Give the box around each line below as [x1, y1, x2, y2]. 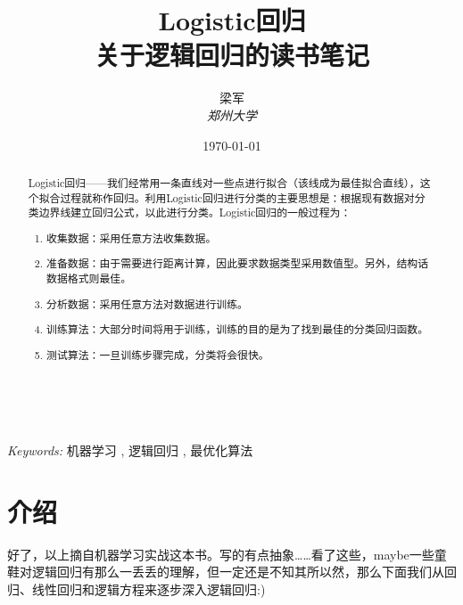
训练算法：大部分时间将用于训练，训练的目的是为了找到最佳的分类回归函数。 [46, 322, 429, 337]
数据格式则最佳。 [46, 270, 132, 285]
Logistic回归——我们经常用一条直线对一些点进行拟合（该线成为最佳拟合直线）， [28, 175, 420, 190]
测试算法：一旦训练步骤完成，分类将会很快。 [46, 347, 269, 362]
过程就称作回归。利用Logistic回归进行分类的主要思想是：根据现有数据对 [60, 190, 415, 205]
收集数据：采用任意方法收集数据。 [46, 230, 217, 245]
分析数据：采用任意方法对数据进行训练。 [46, 296, 248, 311]
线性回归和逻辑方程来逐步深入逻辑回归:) [31, 579, 266, 598]
